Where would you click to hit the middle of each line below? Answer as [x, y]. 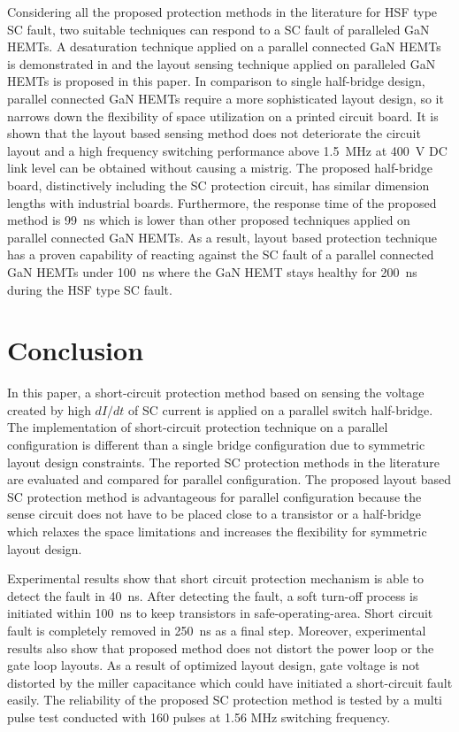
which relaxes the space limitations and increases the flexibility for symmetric [217, 531]
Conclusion [76, 350]
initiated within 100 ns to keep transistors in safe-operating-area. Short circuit [220, 613]
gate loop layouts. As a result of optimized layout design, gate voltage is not [214, 665]
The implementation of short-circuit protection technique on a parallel [198, 427]
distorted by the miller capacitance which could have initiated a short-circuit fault [230, 682]
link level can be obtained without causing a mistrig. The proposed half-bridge [220, 168]
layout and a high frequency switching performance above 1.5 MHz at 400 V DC [227, 150]
